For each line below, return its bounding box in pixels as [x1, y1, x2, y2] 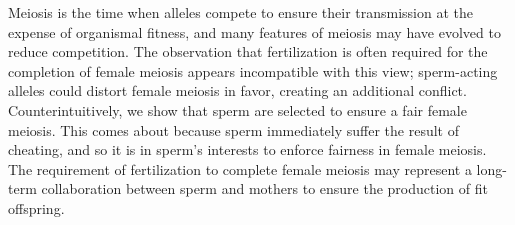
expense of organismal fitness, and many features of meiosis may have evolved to [8, 21, 501, 42]
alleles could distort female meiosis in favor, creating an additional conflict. [8, 80, 467, 101]
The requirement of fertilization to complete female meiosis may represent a [8, 158, 472, 179]
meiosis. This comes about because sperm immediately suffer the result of [8, 119, 459, 140]
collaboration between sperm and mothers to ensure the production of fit [41, 178, 488, 199]
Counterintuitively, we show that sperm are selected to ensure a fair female [8, 99, 467, 120]
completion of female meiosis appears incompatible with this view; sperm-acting [8, 60, 498, 81]
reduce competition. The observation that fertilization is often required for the [8, 41, 488, 62]
